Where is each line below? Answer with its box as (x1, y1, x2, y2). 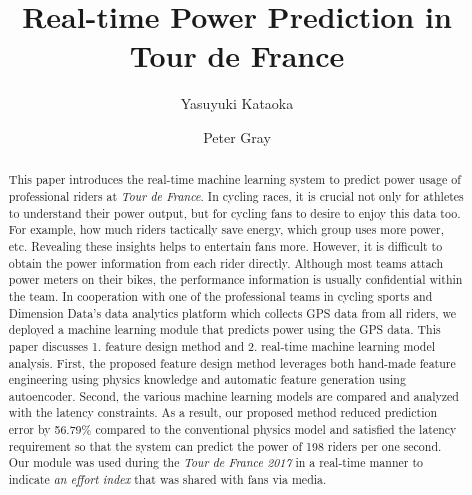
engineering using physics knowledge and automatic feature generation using (8, 371, 406, 388)
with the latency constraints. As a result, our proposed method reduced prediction (8, 404, 438, 421)
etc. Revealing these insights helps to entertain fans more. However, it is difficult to (8, 237, 443, 254)
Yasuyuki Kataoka (180, 93, 294, 114)
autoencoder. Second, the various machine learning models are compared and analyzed (8, 387, 459, 404)
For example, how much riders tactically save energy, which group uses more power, (8, 221, 445, 238)
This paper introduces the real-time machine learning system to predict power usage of (8, 171, 461, 188)
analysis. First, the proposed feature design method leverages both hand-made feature (8, 354, 456, 371)
